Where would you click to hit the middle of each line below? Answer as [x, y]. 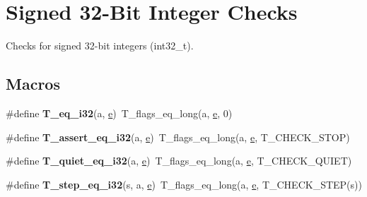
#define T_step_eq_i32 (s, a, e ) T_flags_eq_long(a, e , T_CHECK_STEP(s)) [184, 184]
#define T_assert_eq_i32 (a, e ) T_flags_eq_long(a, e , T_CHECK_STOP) [178, 137]
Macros [33, 84]
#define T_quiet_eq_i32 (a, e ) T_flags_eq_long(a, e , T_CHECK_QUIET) [179, 161]
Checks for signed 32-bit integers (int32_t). [100, 46]
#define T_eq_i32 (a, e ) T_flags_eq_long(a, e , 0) [119, 113]
